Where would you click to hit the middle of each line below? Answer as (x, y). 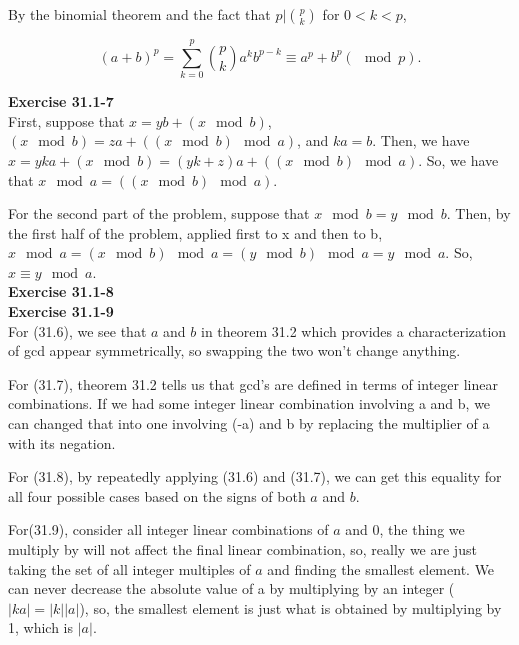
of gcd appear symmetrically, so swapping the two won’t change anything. (234, 350)
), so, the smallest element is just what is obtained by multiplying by (290, 607)
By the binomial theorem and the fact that (139, 14)
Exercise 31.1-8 (61, 291)
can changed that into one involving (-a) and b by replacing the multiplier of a (249, 423)
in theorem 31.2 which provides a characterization (354, 330)
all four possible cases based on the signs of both (157, 495)
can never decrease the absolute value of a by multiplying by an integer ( (231, 588)
